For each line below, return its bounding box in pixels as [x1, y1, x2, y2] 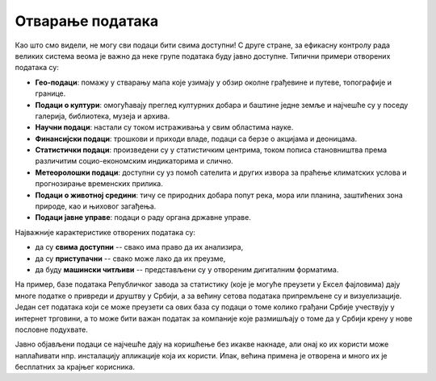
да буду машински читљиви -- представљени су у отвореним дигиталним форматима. [35, 264, 339, 274]
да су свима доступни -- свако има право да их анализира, [35, 242, 244, 252]
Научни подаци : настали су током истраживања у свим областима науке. [35, 122, 294, 132]
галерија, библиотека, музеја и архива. [35, 111, 170, 121]
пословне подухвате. [15, 325, 89, 334]
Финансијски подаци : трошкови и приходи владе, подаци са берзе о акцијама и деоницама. [35, 134, 358, 143]
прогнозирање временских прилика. [35, 179, 163, 188]
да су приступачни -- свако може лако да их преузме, [35, 254, 226, 263]
